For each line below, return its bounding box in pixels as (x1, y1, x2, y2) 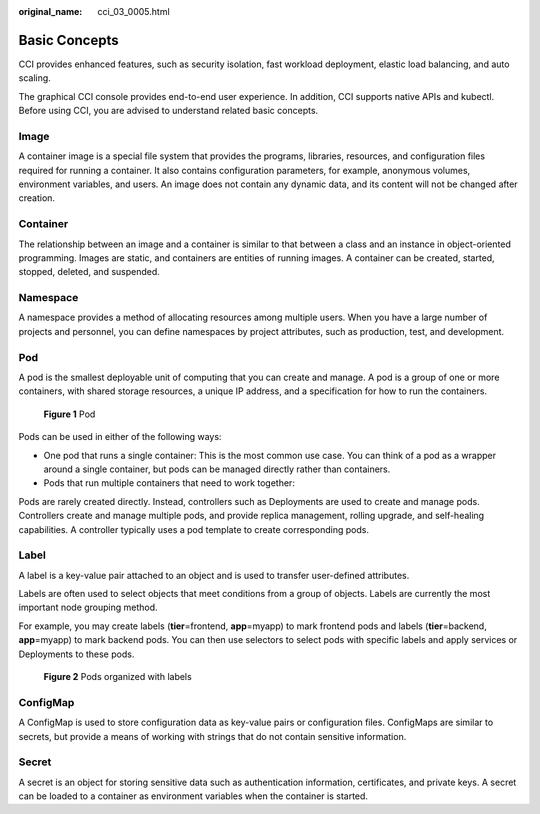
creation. (18, 192, 55, 204)
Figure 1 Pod (43, 408, 96, 420)
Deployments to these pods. (18, 648, 135, 660)
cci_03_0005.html (97, 6, 170, 17)
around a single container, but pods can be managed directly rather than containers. (43, 463, 391, 475)
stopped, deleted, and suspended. (18, 266, 160, 278)
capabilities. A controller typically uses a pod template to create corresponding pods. (18, 523, 370, 535)
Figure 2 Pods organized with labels (43, 670, 192, 682)
